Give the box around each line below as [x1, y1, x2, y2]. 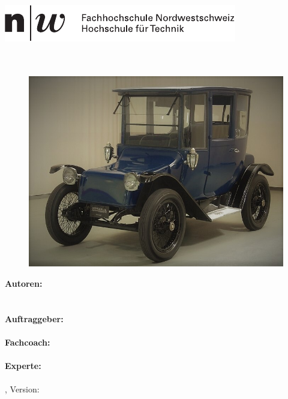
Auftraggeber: [5, 312, 64, 325]
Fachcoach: [5, 335, 50, 348]
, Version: [5, 383, 40, 395]
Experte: [5, 359, 41, 371]
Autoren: [5, 277, 43, 289]
